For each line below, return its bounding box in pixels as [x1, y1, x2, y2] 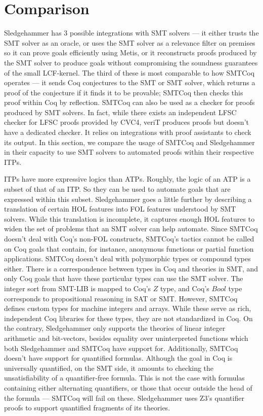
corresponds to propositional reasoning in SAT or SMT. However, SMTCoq [4, 293, 238, 303]
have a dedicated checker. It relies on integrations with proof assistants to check [4, 127, 251, 137]
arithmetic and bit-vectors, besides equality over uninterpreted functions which [4, 332, 248, 343]
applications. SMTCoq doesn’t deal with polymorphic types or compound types [4, 253, 251, 264]
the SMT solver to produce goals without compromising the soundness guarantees [4, 57, 258, 67]
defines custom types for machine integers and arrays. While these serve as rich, [4, 303, 251, 314]
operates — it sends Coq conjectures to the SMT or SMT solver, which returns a [4, 77, 255, 88]
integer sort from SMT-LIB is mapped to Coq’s [4, 283, 151, 293]
